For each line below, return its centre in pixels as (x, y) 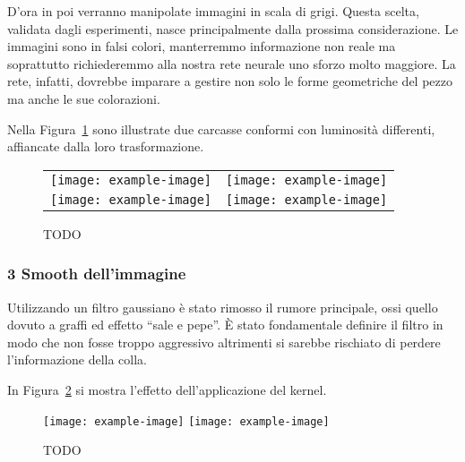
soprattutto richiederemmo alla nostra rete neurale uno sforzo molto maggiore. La (232, 63)
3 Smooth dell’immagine (97, 274)
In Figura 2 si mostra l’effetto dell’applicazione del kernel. (167, 389)
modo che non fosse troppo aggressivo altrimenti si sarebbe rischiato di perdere (224, 342)
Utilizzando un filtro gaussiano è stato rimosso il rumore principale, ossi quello (223, 307)
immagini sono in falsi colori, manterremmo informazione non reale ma (202, 46)
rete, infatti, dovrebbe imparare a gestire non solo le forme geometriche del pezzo (230, 81)
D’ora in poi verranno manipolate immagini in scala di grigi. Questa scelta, (213, 11)
